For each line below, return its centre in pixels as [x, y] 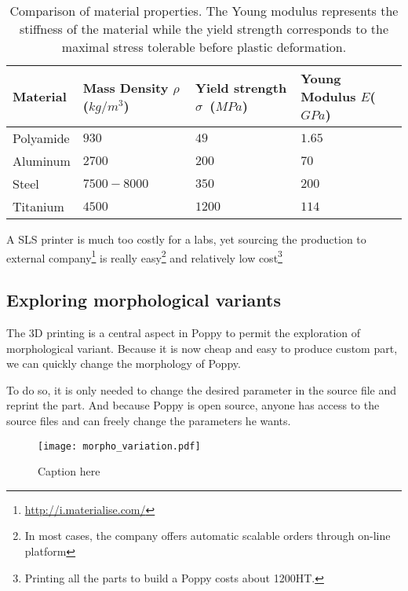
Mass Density [126, 87]
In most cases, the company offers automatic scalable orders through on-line [208, 536]
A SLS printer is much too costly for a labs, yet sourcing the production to [186, 239]
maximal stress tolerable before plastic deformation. [204, 47]
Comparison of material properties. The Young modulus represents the [204, 11]
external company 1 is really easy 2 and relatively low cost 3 [144, 256]
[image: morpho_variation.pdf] [119, 446]
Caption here [69, 471]
